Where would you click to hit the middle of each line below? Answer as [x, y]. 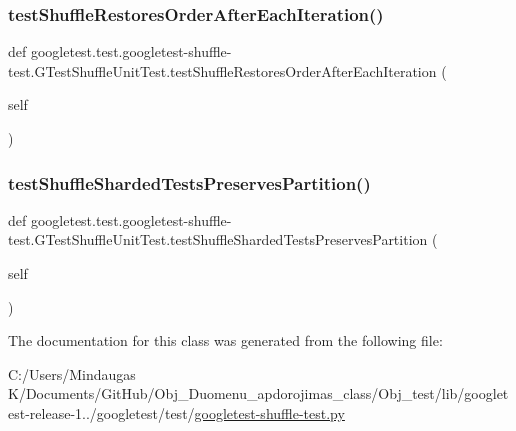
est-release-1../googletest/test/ [101, 412]
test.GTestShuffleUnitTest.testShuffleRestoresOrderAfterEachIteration [222, 70]
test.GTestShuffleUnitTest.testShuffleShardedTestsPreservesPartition [218, 239]
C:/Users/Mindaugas [72, 373]
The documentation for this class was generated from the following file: [225, 340]
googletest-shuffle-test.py [269, 412]
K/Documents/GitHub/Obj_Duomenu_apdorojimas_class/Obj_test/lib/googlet [258, 393]
